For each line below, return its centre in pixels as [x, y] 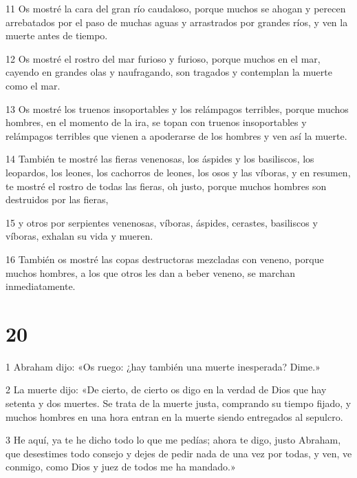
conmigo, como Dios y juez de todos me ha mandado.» [121, 467]
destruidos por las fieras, [57, 199]
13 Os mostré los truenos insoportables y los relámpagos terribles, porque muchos [177, 108]
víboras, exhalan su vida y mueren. [79, 236]
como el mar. [33, 85]
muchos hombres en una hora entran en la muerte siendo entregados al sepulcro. [174, 416]
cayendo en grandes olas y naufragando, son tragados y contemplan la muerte [169, 72]
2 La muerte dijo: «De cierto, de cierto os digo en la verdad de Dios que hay [166, 389]
